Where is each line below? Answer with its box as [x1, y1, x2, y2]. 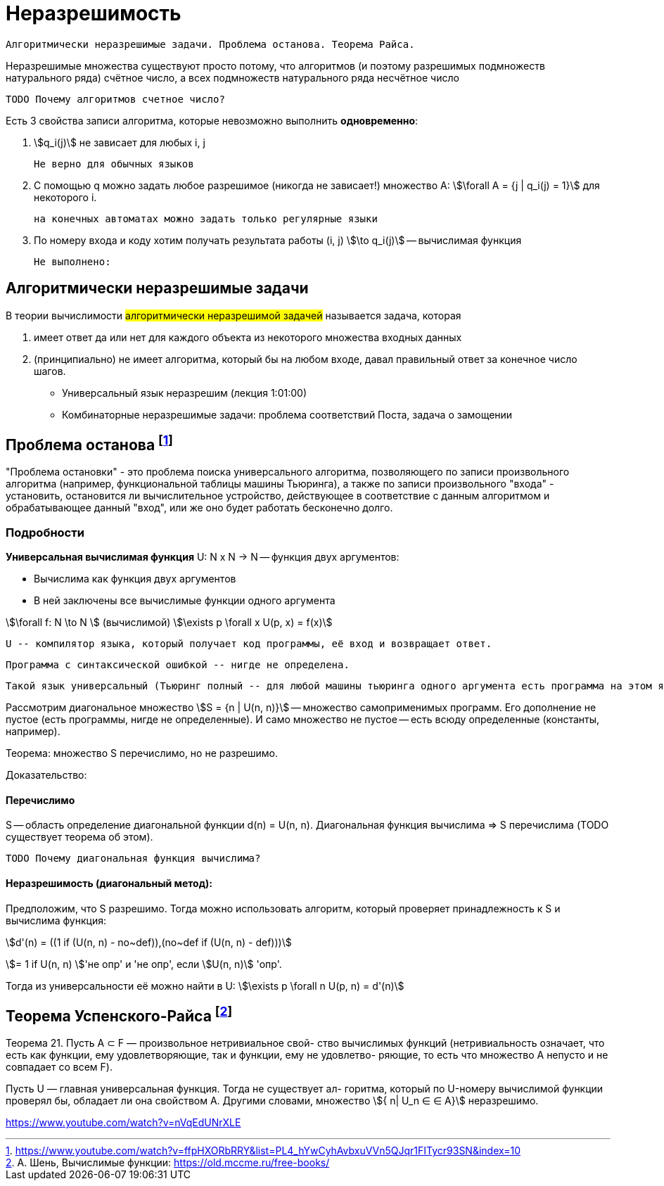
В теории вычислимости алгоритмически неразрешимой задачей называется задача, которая [6, 309, 461, 321]
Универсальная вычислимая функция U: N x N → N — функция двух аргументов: [6, 551, 400, 563]
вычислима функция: [6, 914, 106, 926]
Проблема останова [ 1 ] [6, 433, 173, 454]
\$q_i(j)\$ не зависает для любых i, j [34, 136, 205, 148]
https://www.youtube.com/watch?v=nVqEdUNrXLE [6, 1116, 241, 1129]
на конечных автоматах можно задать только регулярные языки [34, 212, 378, 224]
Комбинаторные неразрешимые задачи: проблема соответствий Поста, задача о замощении [62, 408, 513, 421]
